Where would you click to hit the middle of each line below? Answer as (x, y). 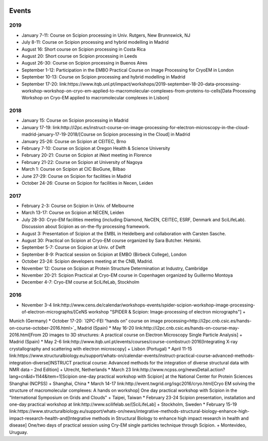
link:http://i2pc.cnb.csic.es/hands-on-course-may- (187, 328)
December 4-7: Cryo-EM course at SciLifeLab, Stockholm (80, 282)
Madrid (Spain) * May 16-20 (106, 328)
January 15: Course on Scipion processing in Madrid (75, 120)
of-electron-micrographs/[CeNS (55, 312)
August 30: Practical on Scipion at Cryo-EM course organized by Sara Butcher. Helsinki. (111, 240)
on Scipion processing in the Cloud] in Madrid (143, 135)
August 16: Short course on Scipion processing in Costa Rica (84, 49)
